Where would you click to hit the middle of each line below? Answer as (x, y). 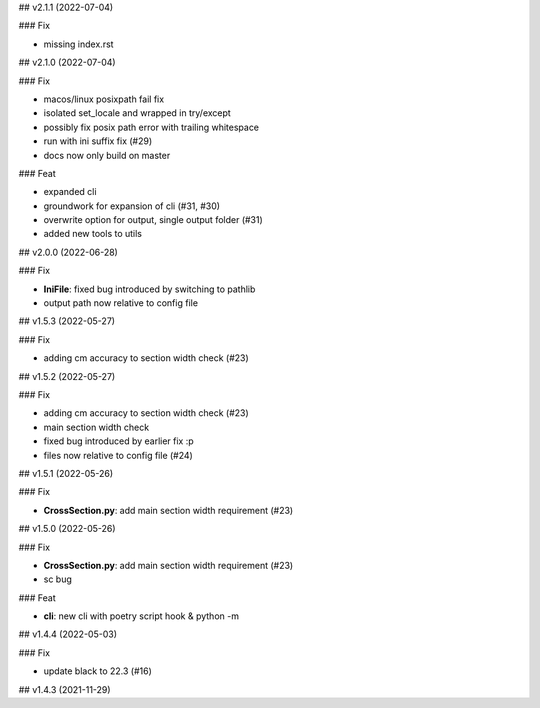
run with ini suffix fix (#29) (98, 141)
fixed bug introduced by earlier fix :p (118, 441)
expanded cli (70, 192)
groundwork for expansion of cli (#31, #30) (131, 206)
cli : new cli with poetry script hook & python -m (141, 616)
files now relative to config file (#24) (118, 455)
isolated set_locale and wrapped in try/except (137, 113)
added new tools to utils (93, 234)
